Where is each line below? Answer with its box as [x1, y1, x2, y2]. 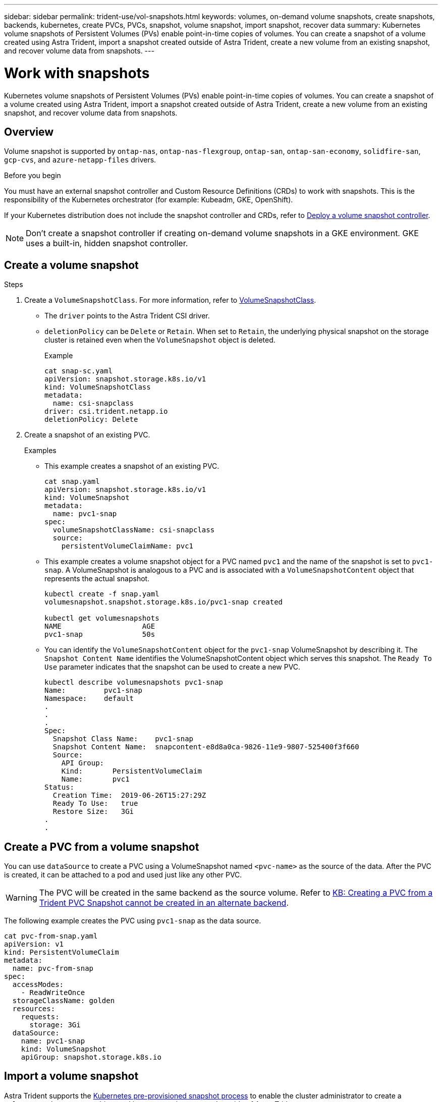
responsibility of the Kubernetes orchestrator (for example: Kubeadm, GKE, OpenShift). [4, 195, 293, 204]
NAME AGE [44, 622, 155, 631]
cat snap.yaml [44, 477, 100, 486]
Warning [6, 893, 37, 903]
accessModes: [12, 980, 64, 989]
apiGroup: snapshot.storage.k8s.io [21, 1053, 161, 1062]
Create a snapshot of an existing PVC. [24, 430, 150, 439]
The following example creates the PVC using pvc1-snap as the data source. [4, 916, 261, 925]
